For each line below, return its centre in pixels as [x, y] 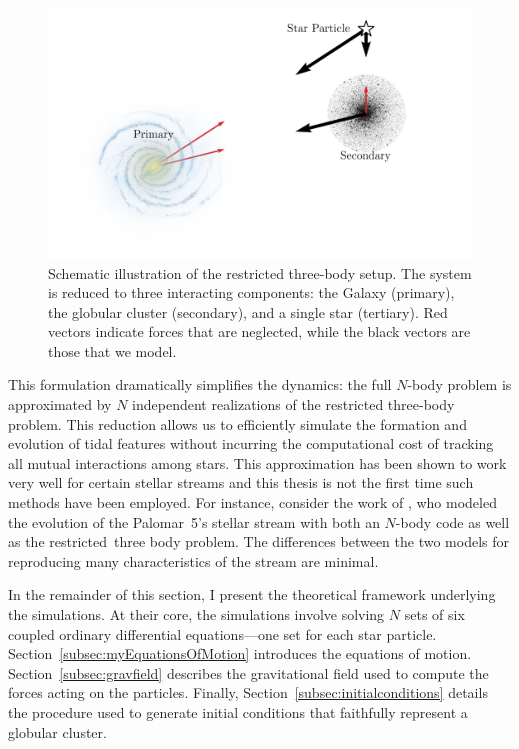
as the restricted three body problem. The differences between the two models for [258, 541]
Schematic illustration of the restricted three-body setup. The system [260, 272]
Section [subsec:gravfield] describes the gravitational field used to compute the [248, 672]
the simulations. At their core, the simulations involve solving [196, 614]
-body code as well [452, 521]
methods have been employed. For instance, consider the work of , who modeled [252, 502]
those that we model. [112, 350]
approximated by [60, 404]
